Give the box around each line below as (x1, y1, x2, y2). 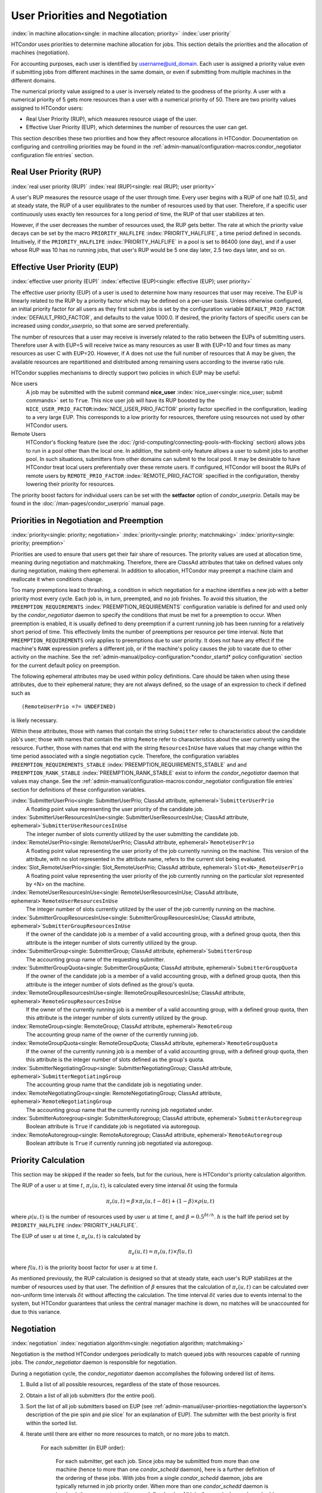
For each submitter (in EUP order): (41, 1444, 125, 1451)
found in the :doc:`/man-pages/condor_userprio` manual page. (11, 499, 165, 507)
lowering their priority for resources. (26, 481, 115, 488)
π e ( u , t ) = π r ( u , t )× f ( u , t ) (128, 1248, 193, 1257)
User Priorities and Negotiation (11, 9, 168, 22)
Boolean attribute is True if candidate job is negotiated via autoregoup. (26, 1123, 201, 1130)
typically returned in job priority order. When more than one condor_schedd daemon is (55, 1483, 268, 1490)
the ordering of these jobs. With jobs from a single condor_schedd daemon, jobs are (55, 1474, 263, 1481)
